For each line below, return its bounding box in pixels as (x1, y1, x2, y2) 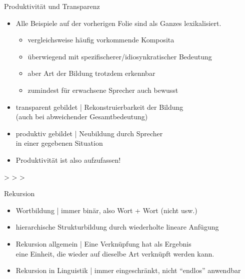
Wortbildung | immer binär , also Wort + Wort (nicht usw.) (15, 205, 197, 215)
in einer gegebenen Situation (15, 138, 103, 148)
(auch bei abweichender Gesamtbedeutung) (15, 111, 148, 122)
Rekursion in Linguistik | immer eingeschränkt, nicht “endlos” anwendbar (15, 265, 241, 276)
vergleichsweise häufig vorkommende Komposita (27, 34, 174, 45)
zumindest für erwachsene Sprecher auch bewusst (27, 84, 178, 95)
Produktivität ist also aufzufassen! (15, 154, 121, 165)
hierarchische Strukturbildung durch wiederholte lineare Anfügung (15, 222, 219, 232)
